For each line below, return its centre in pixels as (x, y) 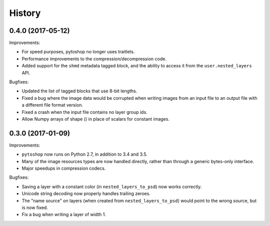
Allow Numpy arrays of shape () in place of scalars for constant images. (96, 119)
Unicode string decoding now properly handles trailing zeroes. (86, 194)
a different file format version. (52, 105)
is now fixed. (35, 208)
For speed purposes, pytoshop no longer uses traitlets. (78, 52)
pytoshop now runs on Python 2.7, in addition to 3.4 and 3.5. (84, 154)
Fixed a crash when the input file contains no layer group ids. (84, 112)
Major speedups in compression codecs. (64, 168)
